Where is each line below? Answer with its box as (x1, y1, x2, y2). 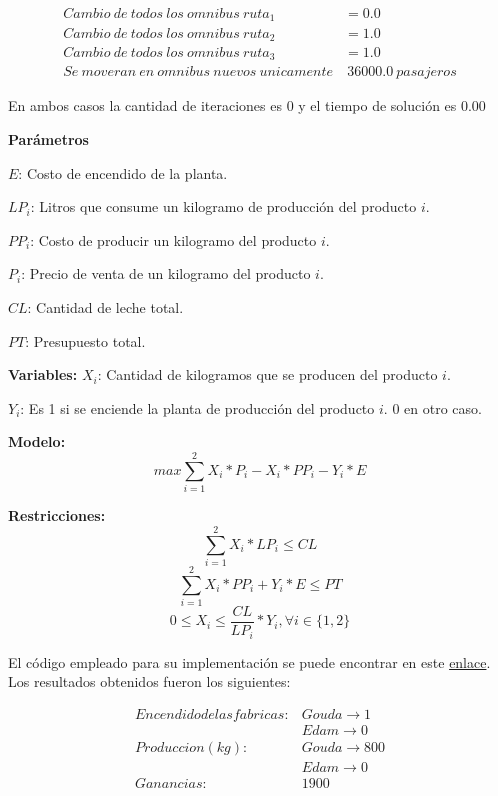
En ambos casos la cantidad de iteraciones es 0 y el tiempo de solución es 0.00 (8, 95, 486, 116)
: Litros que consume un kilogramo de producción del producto (30, 196, 417, 217)
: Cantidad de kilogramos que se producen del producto (97, 364, 438, 385)
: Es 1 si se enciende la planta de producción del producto (20, 397, 375, 418)
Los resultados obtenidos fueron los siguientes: (8, 671, 291, 692)
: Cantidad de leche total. (27, 297, 184, 318)
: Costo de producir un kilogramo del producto (30, 229, 317, 250)
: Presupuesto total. (25, 330, 146, 351)
